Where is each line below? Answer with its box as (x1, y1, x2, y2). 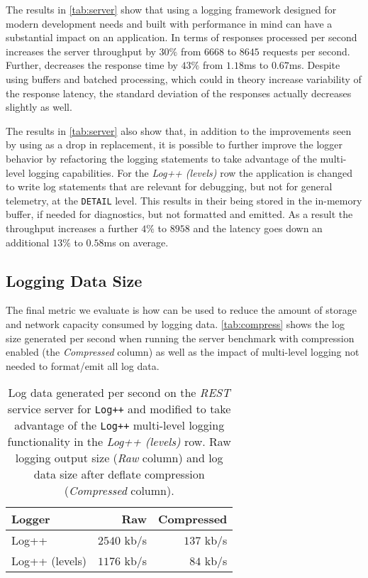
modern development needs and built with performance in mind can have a (6, 16, 333, 31)
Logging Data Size (6, 269, 143, 291)
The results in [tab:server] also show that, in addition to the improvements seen (6, 123, 352, 138)
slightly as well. (6, 99, 72, 114)
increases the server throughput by (6, 43, 156, 58)
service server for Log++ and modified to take (7, 400, 231, 418)
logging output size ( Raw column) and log (15, 449, 223, 467)
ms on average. (104, 234, 169, 249)
